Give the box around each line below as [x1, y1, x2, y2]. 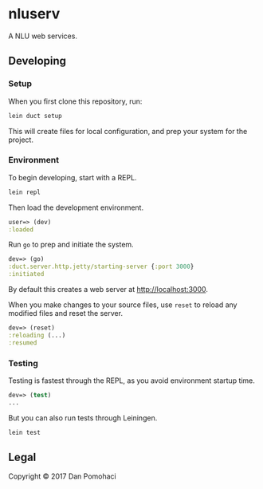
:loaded [8, 225, 34, 234]
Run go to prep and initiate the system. [8, 240, 134, 250]
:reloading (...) [8, 331, 66, 339]
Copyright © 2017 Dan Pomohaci [8, 471, 117, 481]
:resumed [8, 338, 37, 347]
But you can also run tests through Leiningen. [8, 412, 158, 423]
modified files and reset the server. [8, 309, 124, 318]
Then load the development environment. [8, 203, 144, 212]
